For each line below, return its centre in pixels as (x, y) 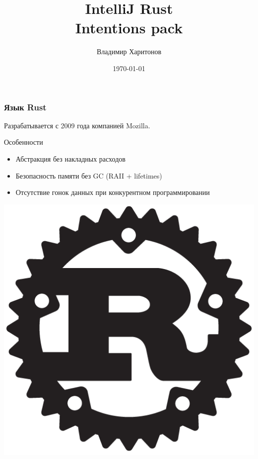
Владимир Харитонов (129, 51)
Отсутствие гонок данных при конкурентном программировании (113, 192)
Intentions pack (129, 28)
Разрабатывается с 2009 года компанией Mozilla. (77, 125)
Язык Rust (25, 107)
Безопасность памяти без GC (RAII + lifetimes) (89, 175)
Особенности (24, 142)
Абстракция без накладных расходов (70, 158)
